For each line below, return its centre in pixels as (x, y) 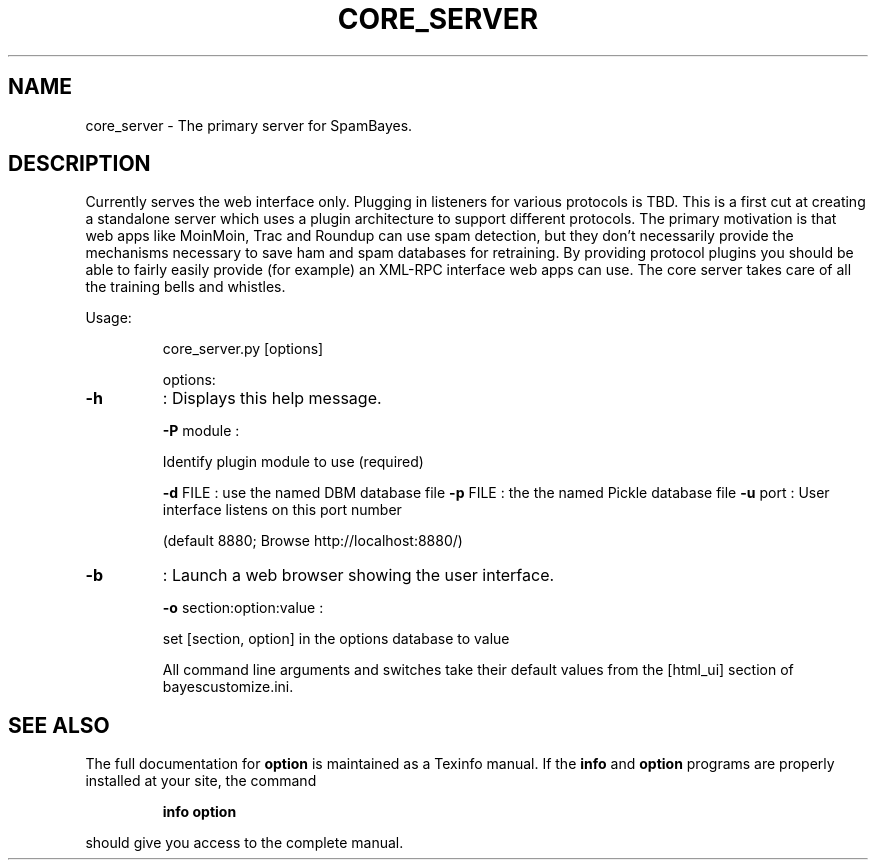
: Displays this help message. (272, 398)
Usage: (108, 318)
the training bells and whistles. (185, 287)
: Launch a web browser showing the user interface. (358, 575)
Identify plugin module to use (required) (293, 462)
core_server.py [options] (243, 349)
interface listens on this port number (282, 510)
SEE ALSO (59, 725)
